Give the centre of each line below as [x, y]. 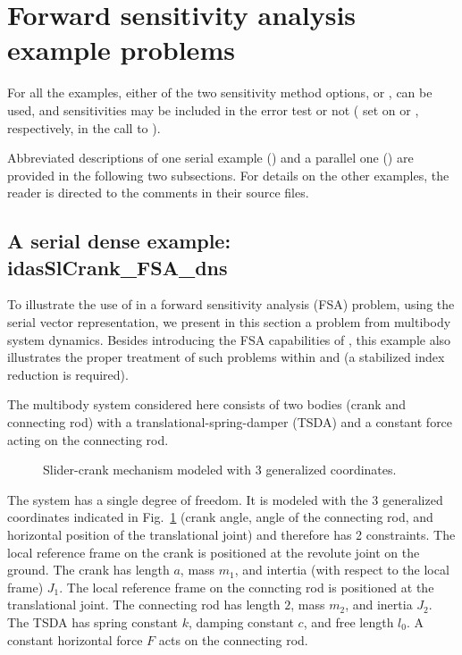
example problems [121, 50]
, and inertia [379, 605]
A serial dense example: [119, 241]
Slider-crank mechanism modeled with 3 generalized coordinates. [220, 470]
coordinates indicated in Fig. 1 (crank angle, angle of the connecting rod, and [220, 517]
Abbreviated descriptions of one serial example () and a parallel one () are [210, 158]
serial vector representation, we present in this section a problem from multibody [229, 322]
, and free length [349, 621]
